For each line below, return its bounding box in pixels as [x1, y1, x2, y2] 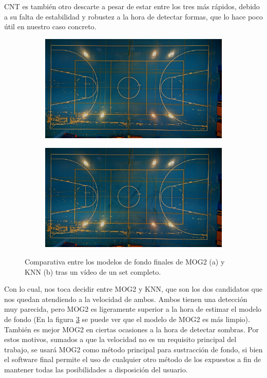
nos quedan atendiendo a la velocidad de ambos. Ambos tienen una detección [4, 293, 247, 304]
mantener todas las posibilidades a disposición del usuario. [4, 364, 188, 374]
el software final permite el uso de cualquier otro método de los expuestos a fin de [4, 354, 261, 365]
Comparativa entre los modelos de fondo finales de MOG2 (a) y [25, 256, 225, 267]
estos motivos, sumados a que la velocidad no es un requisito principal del [4, 334, 237, 345]
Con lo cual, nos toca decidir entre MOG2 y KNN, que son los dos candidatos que [4, 283, 262, 294]
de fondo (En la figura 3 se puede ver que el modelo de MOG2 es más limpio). [4, 313, 250, 324]
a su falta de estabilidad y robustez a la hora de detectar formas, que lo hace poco [4, 11, 263, 22]
